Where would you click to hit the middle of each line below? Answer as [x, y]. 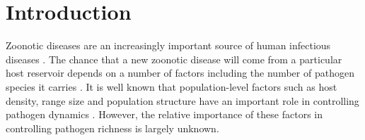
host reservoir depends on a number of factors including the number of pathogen [180, 73]
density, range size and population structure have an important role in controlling [182, 100]
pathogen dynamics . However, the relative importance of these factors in [164, 114]
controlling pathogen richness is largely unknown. [112, 128]
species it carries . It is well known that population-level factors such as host [172, 86]
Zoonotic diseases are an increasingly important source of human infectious [168, 45]
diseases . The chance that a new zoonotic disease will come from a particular [174, 59]
